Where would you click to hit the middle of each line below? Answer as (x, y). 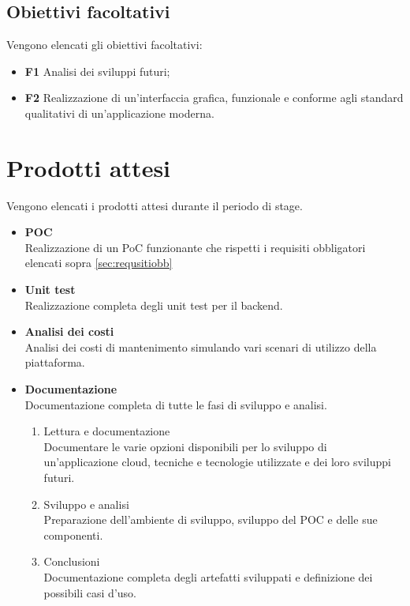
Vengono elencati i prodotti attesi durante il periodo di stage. (155, 205)
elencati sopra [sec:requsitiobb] (99, 263)
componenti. (73, 534)
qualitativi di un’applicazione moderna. (119, 113)
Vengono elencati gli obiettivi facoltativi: (104, 45)
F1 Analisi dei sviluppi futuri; (97, 71)
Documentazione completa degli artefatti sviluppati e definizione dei (208, 576)
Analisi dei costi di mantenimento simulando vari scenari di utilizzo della (201, 346)
